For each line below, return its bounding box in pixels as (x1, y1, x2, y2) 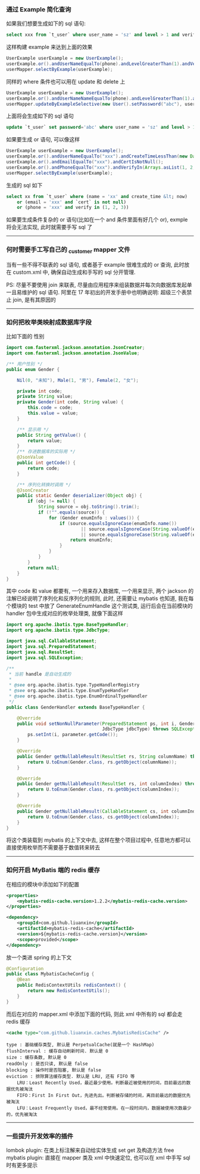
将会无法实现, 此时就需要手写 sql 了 (6, 224, 93, 231)
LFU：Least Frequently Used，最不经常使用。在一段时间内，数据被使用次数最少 (17, 1105, 192, 1111)
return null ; (27, 565, 60, 571)
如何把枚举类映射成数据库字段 (6, 318, 92, 326)
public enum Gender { (6, 366, 60, 372)
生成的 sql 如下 (6, 181, 43, 189)
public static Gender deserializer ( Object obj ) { (17, 493, 143, 499)
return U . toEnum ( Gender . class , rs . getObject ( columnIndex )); (27, 786, 180, 793)
